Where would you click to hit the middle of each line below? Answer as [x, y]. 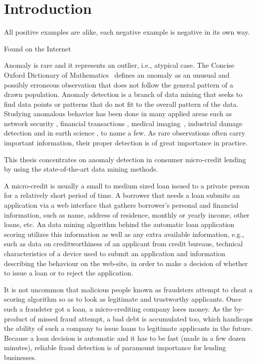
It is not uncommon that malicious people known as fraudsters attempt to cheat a [128, 289]
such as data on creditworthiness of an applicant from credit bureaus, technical [124, 244]
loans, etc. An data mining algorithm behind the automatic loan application [119, 224]
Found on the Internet [38, 48]
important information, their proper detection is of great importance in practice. [126, 143]
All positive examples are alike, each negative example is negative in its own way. [127, 32]
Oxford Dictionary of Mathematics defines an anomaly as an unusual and [117, 74]
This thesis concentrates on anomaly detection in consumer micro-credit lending [125, 159]
